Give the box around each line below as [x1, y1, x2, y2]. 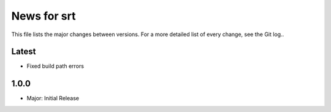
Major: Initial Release [26, 95, 80, 102]
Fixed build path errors [26, 62, 84, 70]
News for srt [11, 9, 76, 23]
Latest [11, 47, 36, 57]
